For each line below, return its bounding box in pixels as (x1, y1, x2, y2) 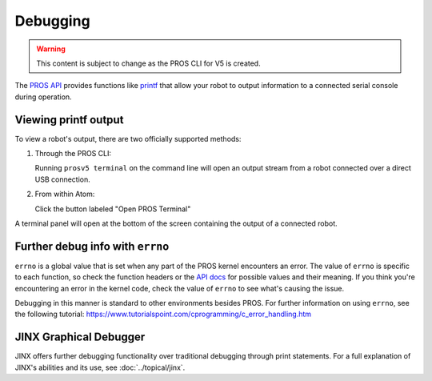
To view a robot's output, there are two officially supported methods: (14, 134, 242, 143)
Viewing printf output (14, 113, 124, 126)
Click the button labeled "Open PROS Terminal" (34, 204, 191, 214)
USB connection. (34, 174, 91, 184)
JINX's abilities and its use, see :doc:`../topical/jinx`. (14, 363, 186, 372)
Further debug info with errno (14, 239, 170, 253)
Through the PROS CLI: (34, 149, 112, 158)
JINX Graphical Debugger (14, 331, 146, 344)
